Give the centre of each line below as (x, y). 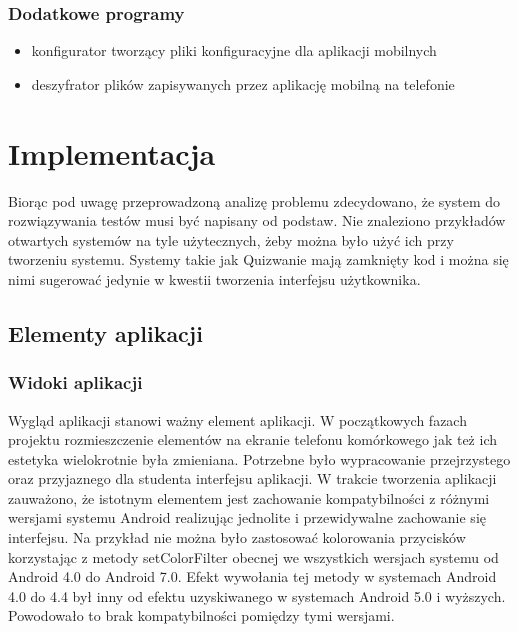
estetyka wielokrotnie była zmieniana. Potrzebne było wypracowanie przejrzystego (259, 458)
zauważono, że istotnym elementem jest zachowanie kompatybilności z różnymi (249, 497)
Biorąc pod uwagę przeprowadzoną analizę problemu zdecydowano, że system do (254, 200)
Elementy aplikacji (105, 332)
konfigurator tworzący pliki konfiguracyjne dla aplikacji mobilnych (234, 50)
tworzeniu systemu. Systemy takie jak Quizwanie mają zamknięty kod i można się (258, 259)
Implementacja (112, 152)
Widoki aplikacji (75, 382)
